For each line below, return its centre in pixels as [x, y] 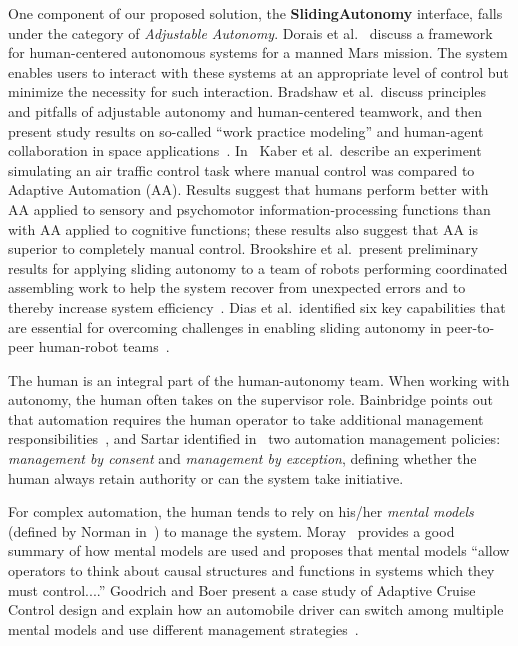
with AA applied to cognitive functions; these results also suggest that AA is [243, 228]
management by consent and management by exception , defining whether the [242, 458]
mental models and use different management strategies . [183, 628]
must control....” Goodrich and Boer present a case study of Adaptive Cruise [242, 589]
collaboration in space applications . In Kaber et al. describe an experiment [245, 150]
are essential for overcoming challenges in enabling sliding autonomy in [225, 326]
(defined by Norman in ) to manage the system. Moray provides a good [231, 530]
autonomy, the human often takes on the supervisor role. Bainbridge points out [250, 399]
